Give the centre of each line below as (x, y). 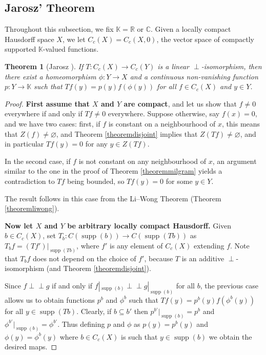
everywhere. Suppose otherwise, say (164, 113)
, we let (74, 39)
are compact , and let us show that (180, 103)
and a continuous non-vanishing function (194, 76)
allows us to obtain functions (50, 299)
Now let (19, 225)
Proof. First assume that (47, 103)
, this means (241, 123)
